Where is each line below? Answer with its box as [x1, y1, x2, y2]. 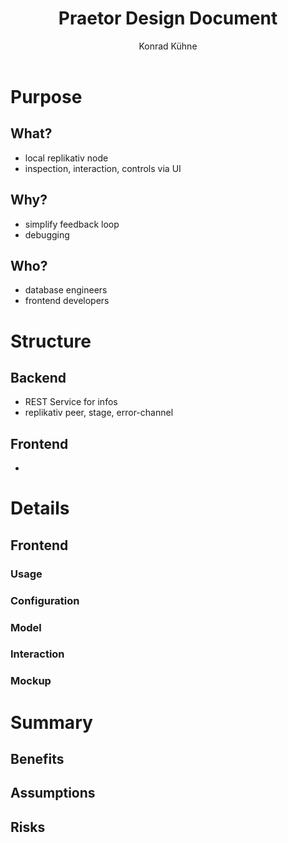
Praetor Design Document [58, 7, 278, 30]
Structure [10, 330, 92, 352]
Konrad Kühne [138, 40, 198, 52]
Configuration [10, 593, 80, 607]
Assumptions [10, 785, 96, 802]
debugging [24, 228, 70, 241]
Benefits [10, 750, 65, 767]
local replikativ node [24, 152, 109, 164]
